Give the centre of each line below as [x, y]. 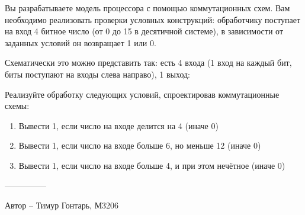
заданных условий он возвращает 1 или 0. [81, 42]
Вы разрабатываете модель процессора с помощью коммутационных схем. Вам [147, 8]
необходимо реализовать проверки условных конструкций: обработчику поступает [153, 19]
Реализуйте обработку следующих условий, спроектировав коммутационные [142, 94]
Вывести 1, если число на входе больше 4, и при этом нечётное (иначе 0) [152, 165]
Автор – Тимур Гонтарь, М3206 [62, 205]
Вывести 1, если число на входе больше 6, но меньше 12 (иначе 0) [140, 145]
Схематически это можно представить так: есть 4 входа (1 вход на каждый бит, [148, 62]
